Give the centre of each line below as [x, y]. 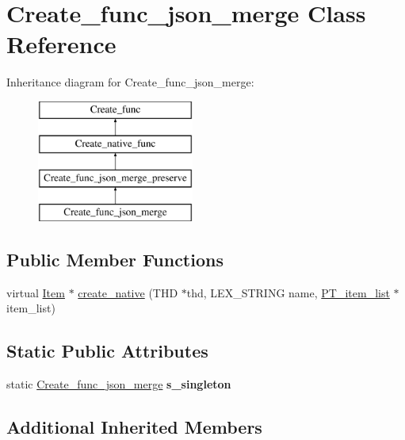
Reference [61, 44]
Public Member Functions [115, 260]
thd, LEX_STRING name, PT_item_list [288, 292]
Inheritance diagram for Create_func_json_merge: [130, 82]
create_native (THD [128, 292]
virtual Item [36, 292]
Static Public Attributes [107, 351]
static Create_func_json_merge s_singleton [119, 384]
